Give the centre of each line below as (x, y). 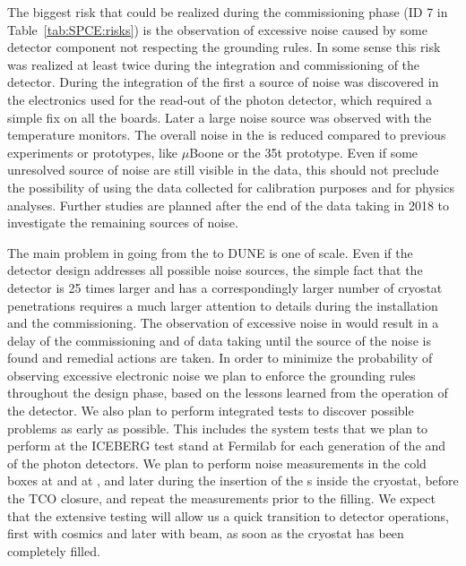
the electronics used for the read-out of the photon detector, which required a (220, 99)
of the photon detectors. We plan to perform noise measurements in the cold (217, 463)
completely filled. (54, 550)
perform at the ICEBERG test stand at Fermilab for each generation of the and (227, 446)
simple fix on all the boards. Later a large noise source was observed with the (220, 117)
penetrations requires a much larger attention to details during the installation (223, 305)
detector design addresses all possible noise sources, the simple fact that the (215, 270)
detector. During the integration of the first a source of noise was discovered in (223, 82)
